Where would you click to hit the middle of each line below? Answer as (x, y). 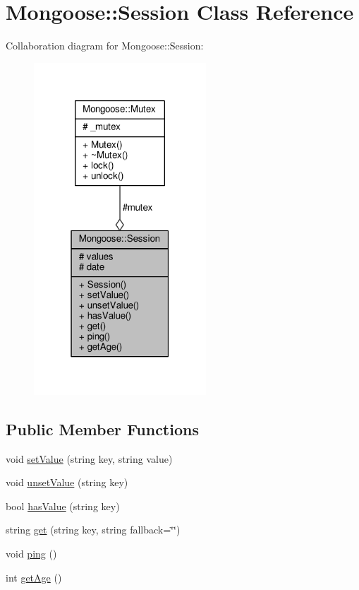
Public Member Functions (102, 429)
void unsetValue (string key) (67, 482)
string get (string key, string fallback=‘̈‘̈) (93, 530)
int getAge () (34, 577)
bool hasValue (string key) (63, 506)
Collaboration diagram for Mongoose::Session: (105, 46)
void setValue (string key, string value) (89, 458)
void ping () (31, 553)
